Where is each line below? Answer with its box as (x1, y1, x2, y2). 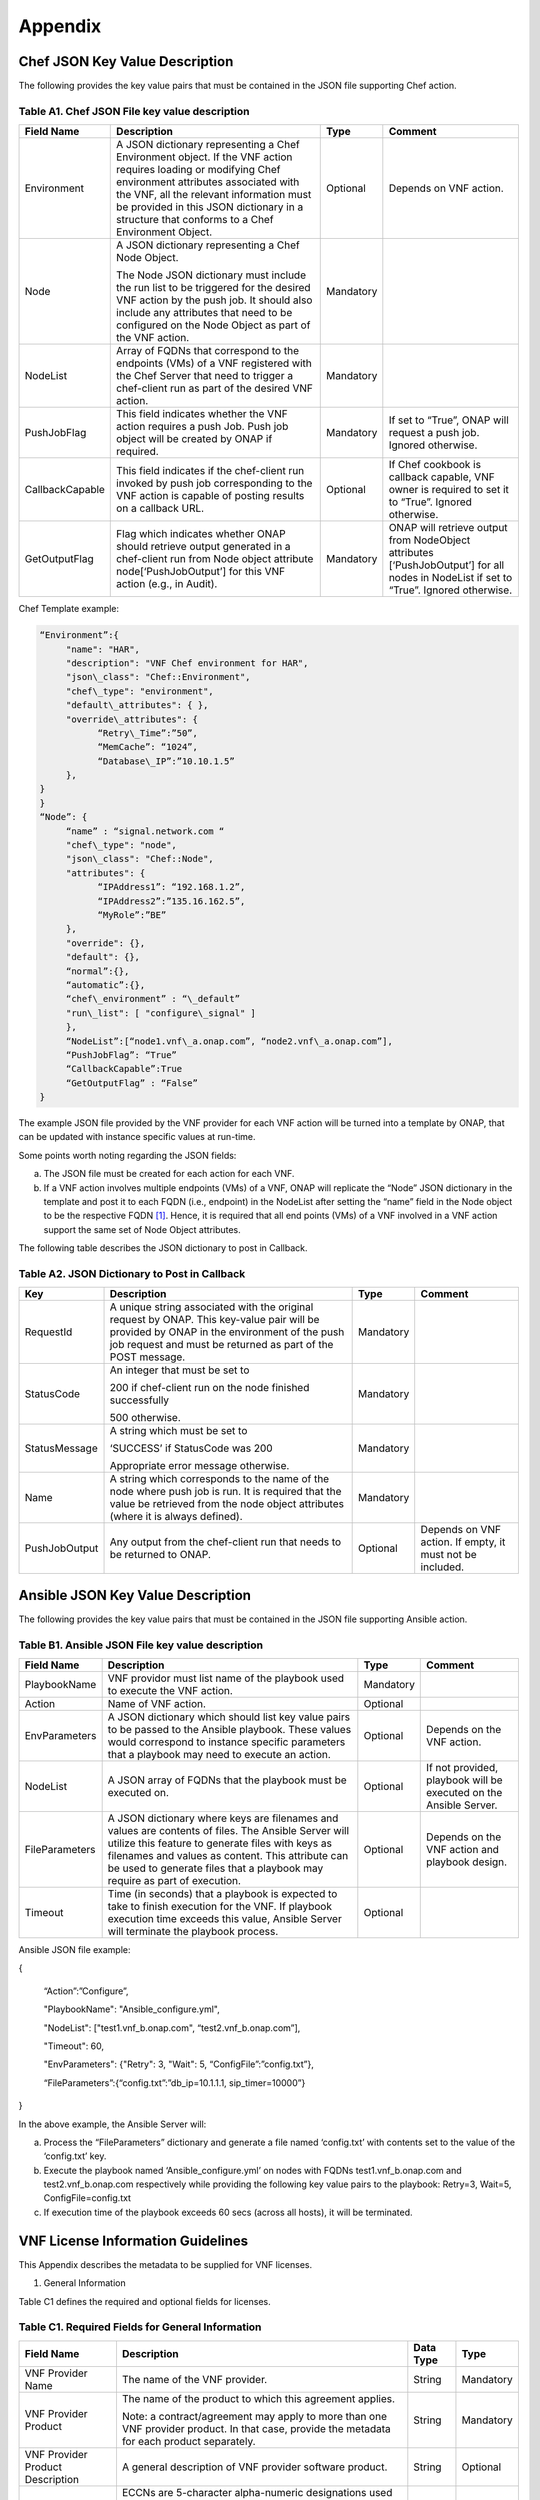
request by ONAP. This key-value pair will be (109, 1313, 320, 1327)
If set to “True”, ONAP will (388, 413, 509, 427)
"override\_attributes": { (65, 713, 199, 725)
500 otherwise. (109, 1411, 182, 1425)
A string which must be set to (109, 1424, 248, 1438)
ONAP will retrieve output (388, 521, 509, 535)
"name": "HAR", (65, 643, 140, 655)
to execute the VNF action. (107, 1683, 234, 1697)
